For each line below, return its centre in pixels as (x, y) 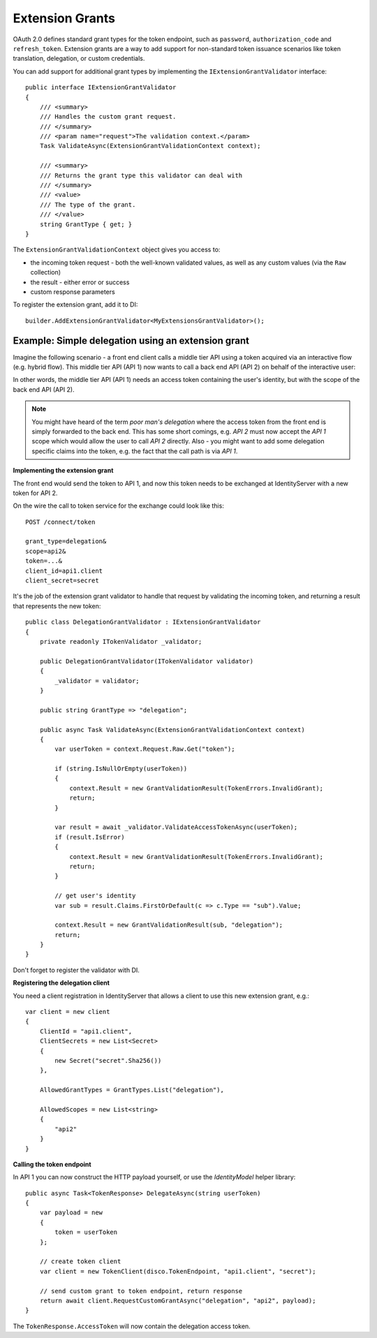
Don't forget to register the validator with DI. (76, 970)
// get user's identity (95, 896)
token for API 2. (35, 493)
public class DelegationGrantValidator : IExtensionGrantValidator (143, 622)
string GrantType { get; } (86, 224)
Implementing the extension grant (63, 471)
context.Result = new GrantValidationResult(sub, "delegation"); (169, 925)
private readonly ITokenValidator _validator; (121, 641)
